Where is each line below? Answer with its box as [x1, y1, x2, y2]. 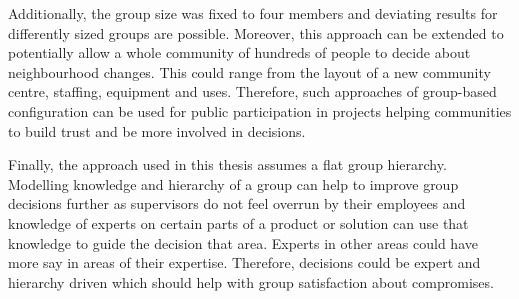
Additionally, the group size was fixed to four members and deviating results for [8, 3, 498, 23]
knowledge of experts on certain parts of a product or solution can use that [8, 212, 469, 233]
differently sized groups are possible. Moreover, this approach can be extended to [8, 22, 504, 43]
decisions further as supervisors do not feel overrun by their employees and [8, 193, 466, 214]
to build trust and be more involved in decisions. [8, 120, 306, 141]
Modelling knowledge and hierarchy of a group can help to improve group [8, 173, 459, 194]
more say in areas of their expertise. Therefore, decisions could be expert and [8, 252, 481, 273]
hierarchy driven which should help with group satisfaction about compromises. [8, 271, 494, 292]
